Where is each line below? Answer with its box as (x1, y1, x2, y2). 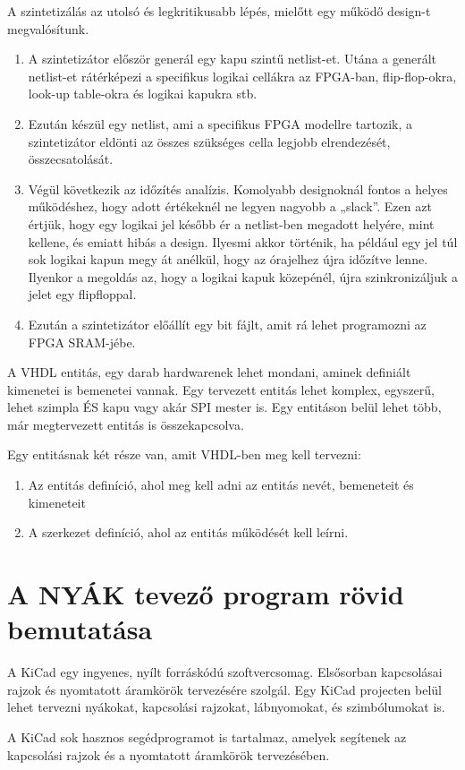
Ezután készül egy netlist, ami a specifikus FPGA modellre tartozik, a (28, 114, 413, 133)
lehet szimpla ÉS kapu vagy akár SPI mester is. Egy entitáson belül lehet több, (7, 398, 442, 416)
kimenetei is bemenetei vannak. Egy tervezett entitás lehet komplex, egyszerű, (7, 380, 435, 398)
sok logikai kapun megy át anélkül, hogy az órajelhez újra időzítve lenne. (28, 250, 428, 269)
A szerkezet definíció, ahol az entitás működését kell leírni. (28, 523, 349, 542)
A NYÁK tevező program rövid (7, 576, 404, 612)
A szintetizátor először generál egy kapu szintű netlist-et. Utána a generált (28, 49, 436, 68)
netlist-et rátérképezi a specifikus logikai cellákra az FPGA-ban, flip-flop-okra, (28, 66, 457, 85)
